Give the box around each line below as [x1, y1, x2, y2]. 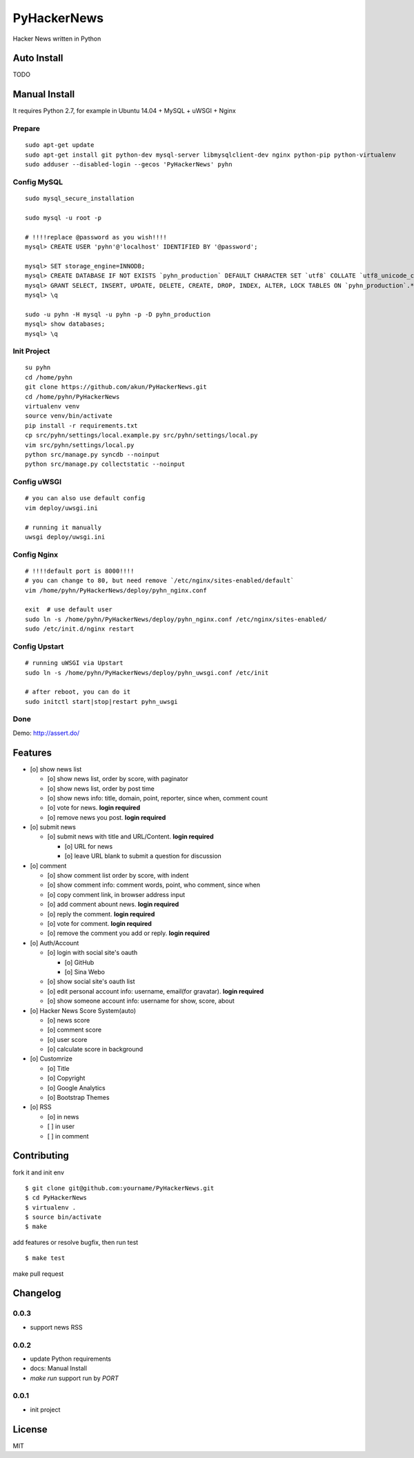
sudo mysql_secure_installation [25, 195, 135, 203]
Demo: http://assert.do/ [12, 729, 79, 737]
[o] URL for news [64, 842, 113, 850]
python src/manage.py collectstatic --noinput [25, 460, 186, 469]
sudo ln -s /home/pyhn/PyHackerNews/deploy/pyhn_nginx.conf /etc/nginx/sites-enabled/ [25, 615, 327, 623]
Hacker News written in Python [12, 35, 101, 43]
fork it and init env [12, 1168, 65, 1176]
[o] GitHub [64, 958, 95, 966]
